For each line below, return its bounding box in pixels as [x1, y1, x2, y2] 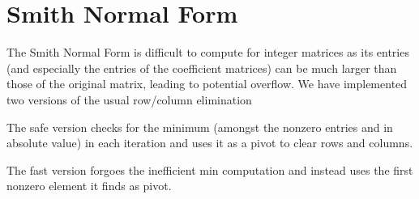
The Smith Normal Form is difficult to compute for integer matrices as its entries [6, 44, 409, 61]
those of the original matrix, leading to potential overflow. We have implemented [6, 75, 408, 92]
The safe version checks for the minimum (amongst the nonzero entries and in [6, 118, 393, 135]
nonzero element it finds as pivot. [6, 177, 172, 194]
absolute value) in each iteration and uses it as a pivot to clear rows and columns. [6, 134, 413, 151]
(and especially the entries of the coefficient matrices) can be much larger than [6, 59, 397, 76]
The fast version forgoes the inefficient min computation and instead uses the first [6, 161, 413, 178]
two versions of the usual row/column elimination [6, 91, 252, 108]
